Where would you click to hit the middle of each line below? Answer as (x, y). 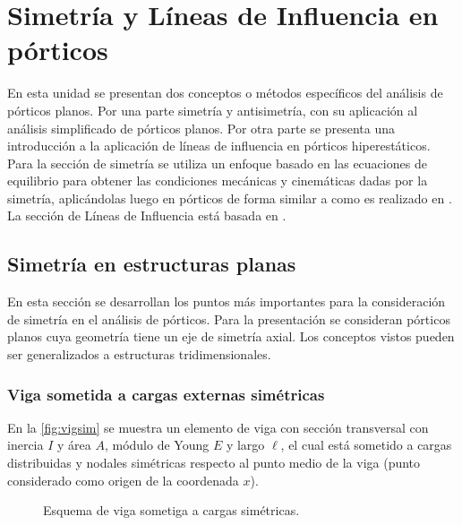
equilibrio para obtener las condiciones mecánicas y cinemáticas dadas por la (218, 181)
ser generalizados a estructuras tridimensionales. (139, 354)
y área (74, 445)
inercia (26, 445)
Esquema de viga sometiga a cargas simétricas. (171, 510)
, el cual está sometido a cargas (366, 445)
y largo (245, 445)
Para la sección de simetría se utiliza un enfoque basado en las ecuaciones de (217, 163)
